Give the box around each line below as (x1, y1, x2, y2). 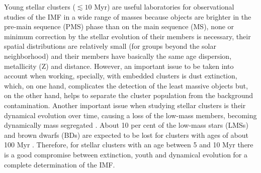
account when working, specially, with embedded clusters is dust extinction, (4, 70, 237, 81)
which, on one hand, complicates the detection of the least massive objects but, (4, 80, 248, 91)
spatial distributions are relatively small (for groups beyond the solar (4, 41, 216, 51)
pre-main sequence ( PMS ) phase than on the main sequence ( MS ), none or (4, 21, 234, 32)
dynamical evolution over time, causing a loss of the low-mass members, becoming (4, 110, 257, 120)
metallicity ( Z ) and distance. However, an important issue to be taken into (4, 60, 234, 71)
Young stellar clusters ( (4, 2, 75, 12)
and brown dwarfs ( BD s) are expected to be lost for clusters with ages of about (4, 129, 248, 140)
